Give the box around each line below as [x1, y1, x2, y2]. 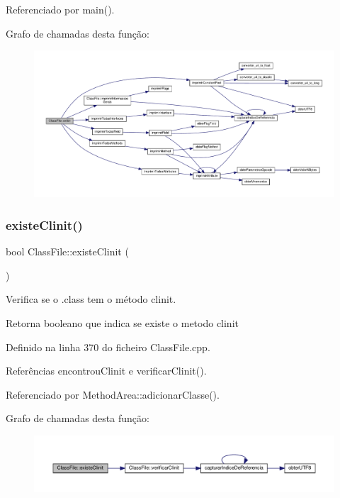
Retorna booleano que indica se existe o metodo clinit [6, 316, 239, 330]
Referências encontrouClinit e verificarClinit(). [6, 363, 207, 378]
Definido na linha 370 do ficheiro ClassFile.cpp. [6, 339, 210, 354]
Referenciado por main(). [6, 2, 115, 16]
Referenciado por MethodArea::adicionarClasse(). [6, 387, 220, 402]
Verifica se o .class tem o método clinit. [6, 292, 176, 306]
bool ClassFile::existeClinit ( [6, 244, 129, 259]
